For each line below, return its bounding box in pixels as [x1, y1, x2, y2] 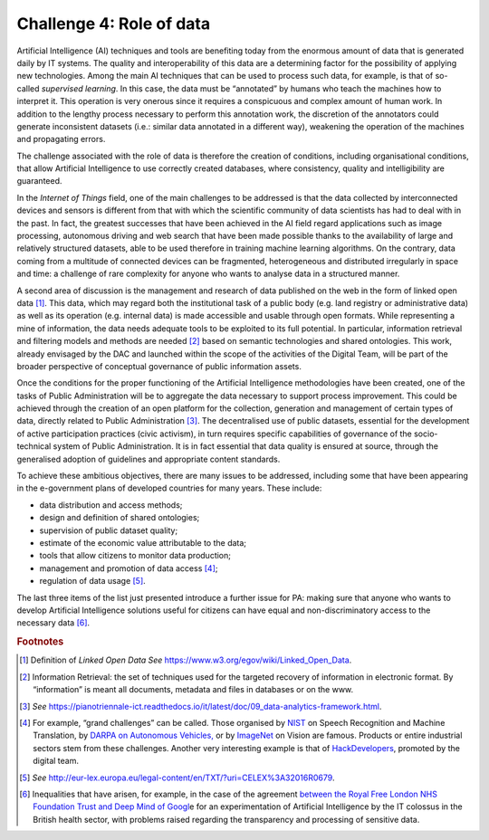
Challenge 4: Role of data [16, 14, 211, 33]
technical [16, 441, 52, 452]
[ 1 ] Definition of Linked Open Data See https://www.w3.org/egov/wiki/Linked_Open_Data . [19, 654, 352, 665]
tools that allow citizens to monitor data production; [39, 550, 231, 561]
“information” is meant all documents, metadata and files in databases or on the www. [33, 684, 354, 695]
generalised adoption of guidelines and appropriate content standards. [16, 453, 281, 464]
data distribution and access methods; [39, 499, 183, 511]
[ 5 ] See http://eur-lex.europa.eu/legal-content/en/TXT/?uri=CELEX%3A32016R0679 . [19, 772, 335, 783]
